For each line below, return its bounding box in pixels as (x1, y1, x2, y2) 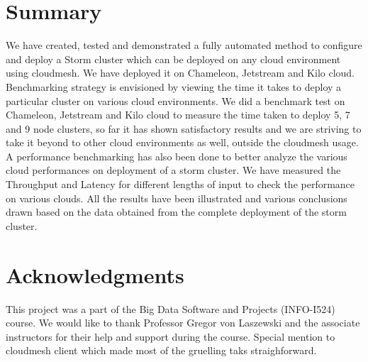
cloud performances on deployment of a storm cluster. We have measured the (6, 163, 341, 177)
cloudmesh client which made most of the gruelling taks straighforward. (6, 343, 317, 358)
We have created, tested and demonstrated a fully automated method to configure (6, 38, 362, 53)
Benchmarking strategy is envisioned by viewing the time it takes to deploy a (6, 79, 342, 94)
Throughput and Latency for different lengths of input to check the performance (6, 177, 355, 192)
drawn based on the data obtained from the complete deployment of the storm (6, 204, 347, 219)
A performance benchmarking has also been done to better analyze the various (6, 148, 347, 163)
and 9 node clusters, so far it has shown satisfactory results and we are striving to (6, 121, 362, 136)
